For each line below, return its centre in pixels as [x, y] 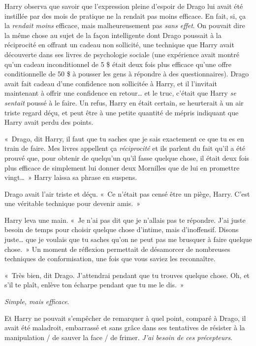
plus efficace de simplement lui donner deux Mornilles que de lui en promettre [122, 167]
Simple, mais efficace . [37, 301]
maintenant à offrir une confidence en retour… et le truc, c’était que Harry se [120, 93]
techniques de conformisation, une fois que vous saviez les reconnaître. [110, 259]
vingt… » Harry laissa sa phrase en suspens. [71, 177]
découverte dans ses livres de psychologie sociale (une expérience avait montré [122, 54]
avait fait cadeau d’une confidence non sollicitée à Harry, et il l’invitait [111, 83]
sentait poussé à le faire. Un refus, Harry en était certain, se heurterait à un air [124, 102]
